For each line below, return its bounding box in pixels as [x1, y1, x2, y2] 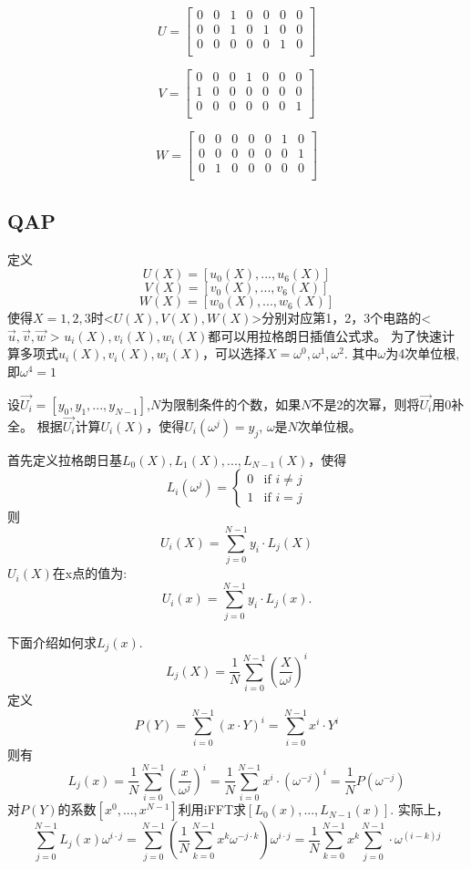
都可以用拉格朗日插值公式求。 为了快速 [208, 326, 442, 345]
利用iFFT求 [178, 800, 247, 819]
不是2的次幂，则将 [311, 394, 420, 413]
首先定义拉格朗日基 [7, 450, 122, 469]
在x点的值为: [52, 564, 128, 583]
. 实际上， [390, 800, 449, 819]
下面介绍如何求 [7, 632, 97, 651]
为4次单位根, [385, 344, 460, 363]
